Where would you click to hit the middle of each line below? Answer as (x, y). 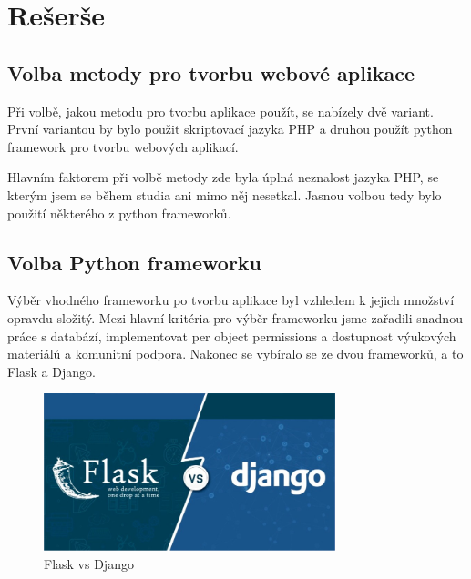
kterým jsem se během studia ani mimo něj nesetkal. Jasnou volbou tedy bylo (225, 194)
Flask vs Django (89, 563)
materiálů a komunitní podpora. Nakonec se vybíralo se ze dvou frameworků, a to (235, 354)
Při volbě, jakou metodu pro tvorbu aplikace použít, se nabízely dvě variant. (220, 111)
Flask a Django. (51, 371)
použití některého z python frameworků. (119, 213)
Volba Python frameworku (135, 262)
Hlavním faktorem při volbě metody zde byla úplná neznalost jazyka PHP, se (223, 177)
